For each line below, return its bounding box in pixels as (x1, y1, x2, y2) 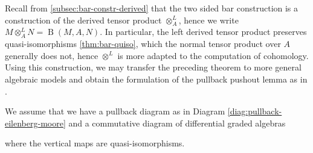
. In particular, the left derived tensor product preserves (100, 25, 307, 38)
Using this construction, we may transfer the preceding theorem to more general (5, 61, 302, 73)
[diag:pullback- (227, 105, 282, 117)
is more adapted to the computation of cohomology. (117, 49, 309, 61)
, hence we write (178, 13, 239, 26)
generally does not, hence (5, 49, 98, 61)
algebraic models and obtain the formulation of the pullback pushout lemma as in (5, 72, 308, 85)
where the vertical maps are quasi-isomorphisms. (5, 137, 185, 149)
